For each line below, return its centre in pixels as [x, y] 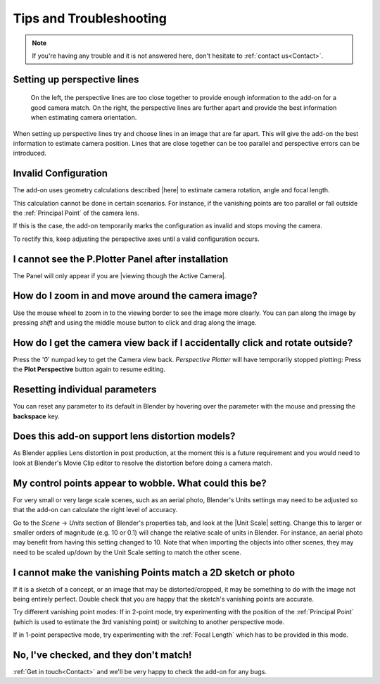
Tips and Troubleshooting [90, 18]
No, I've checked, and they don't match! [102, 655]
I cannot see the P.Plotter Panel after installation [121, 259]
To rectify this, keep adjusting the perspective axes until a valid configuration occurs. [136, 239]
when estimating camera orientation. [84, 118]
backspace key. [36, 416]
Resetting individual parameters [85, 390]
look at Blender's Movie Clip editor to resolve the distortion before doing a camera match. [142, 463]
